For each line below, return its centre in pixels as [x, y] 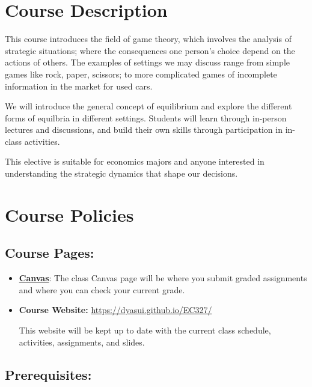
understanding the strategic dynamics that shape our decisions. [121, 173]
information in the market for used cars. [79, 86]
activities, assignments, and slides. [82, 342]
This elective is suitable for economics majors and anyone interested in [135, 161]
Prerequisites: [48, 374]
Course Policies [69, 214]
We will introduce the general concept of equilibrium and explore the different [148, 106]
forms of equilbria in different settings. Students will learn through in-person [146, 117]
